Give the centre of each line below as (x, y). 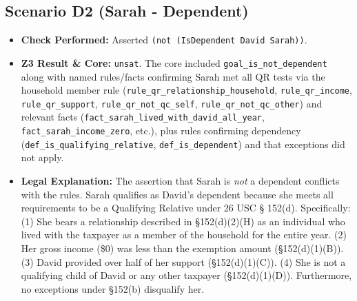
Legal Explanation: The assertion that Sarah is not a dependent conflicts (180, 180)
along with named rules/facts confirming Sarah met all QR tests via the (173, 76)
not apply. (42, 157)
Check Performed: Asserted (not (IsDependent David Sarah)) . (164, 40)
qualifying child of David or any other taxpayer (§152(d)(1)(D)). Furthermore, (186, 275)
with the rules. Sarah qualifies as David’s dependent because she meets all (177, 194)
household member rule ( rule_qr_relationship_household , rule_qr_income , (186, 90)
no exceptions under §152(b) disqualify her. (113, 288)
